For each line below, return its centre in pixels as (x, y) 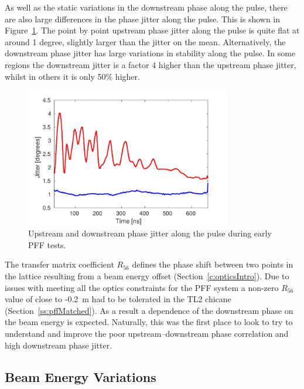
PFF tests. (47, 244)
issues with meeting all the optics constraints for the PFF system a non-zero (142, 287)
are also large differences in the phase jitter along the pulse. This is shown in (143, 18)
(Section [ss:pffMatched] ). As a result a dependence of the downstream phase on (149, 310)
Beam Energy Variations (81, 376)
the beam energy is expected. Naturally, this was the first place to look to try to (149, 322)
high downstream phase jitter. (59, 345)
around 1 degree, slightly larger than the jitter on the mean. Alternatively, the (145, 41)
